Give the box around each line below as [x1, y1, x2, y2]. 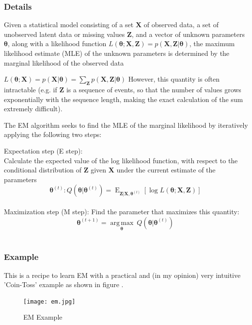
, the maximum [189, 38, 235, 49]
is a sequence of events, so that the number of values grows [66, 84, 241, 94]
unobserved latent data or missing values [4, 29, 125, 39]
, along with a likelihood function [7, 38, 107, 49]
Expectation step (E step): [4, 145, 83, 155]
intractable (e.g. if [4, 84, 57, 94]
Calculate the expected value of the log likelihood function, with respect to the [4, 155, 238, 165]
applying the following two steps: [4, 129, 102, 139]
